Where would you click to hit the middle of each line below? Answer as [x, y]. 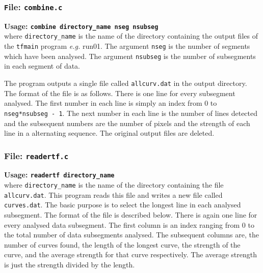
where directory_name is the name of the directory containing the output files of [131, 36]
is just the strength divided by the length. [70, 265]
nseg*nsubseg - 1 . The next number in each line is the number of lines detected [131, 113]
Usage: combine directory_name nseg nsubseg [81, 26]
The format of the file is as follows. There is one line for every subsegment [120, 93]
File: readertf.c [36, 155]
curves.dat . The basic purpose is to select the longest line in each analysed [123, 205]
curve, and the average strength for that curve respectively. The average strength [130, 254]
